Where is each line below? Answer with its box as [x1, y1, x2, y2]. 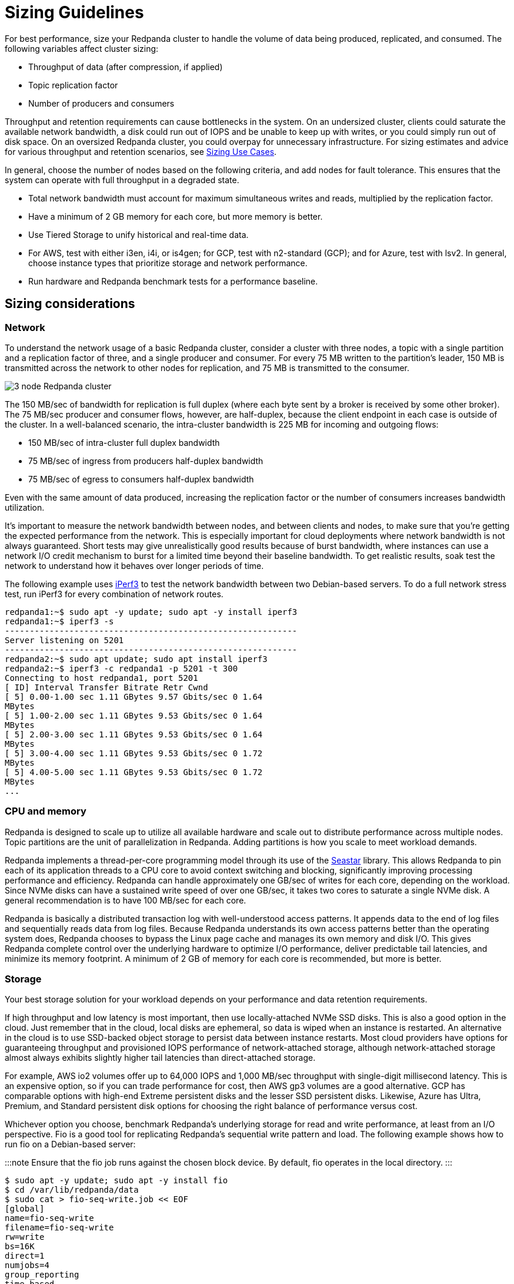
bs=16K [5, 1242, 35, 1252]
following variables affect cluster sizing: [5, 43, 159, 54]
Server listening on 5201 [5, 635, 124, 645]
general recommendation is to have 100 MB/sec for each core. [5, 895, 246, 905]
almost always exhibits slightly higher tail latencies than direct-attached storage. [5, 1053, 316, 1063]
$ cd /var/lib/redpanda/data [5, 1185, 139, 1195]
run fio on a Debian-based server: [5, 1139, 136, 1150]
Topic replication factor [28, 80, 118, 90]
